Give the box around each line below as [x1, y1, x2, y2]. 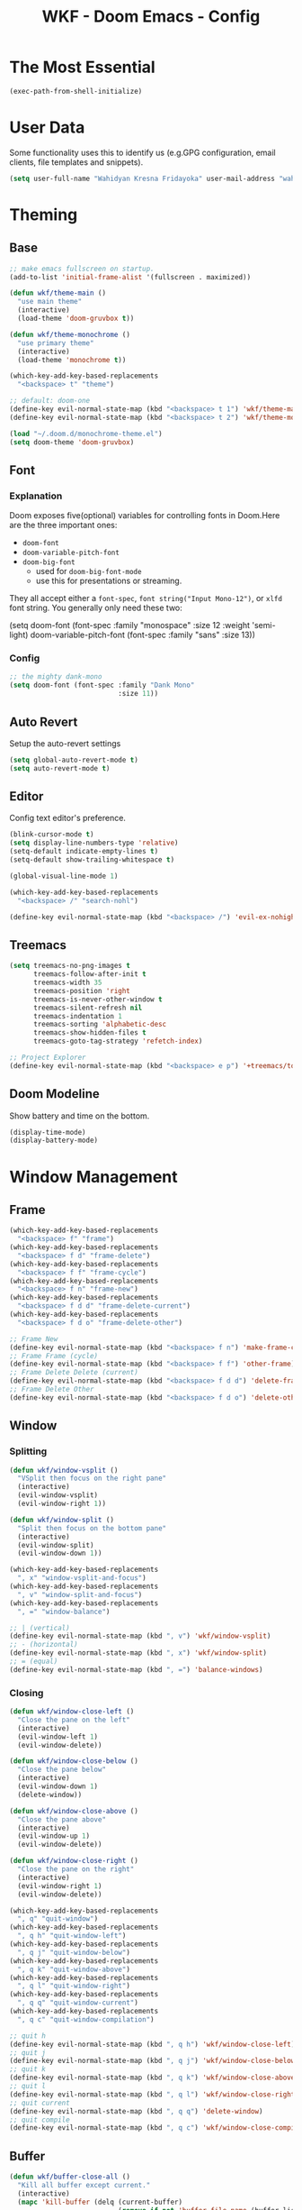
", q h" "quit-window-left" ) [17, 1931, 127, 1941]
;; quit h [9, 2031, 47, 2041]
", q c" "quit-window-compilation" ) [17, 2014, 155, 2024]
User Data [9, 117, 85, 137]
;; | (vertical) [9, 1623, 70, 1632]
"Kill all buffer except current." [17, 2181, 151, 2190]
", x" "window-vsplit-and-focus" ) [17, 1574, 147, 1583]
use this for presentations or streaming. [35, 575, 182, 587]
